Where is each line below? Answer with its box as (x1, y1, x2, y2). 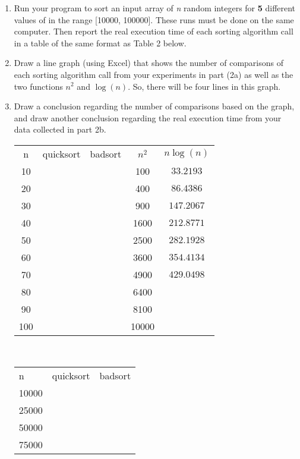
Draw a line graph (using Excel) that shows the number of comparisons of (14, 56, 284, 69)
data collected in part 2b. (14, 123, 106, 136)
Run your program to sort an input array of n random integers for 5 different (14, 2, 296, 14)
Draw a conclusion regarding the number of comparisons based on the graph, (14, 100, 295, 112)
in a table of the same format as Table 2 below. (14, 36, 187, 49)
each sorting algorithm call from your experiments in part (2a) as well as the (14, 68, 293, 80)
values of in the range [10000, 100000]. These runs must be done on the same (14, 13, 294, 26)
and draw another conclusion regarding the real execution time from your (14, 111, 282, 124)
